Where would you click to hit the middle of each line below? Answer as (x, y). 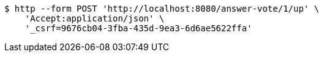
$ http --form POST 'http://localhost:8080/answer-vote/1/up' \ (162, 9)
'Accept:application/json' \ (95, 18)
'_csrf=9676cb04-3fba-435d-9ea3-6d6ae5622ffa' (138, 28)
